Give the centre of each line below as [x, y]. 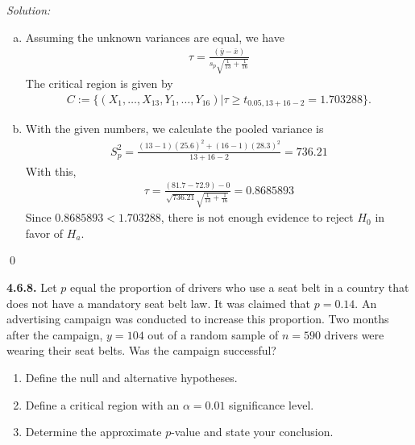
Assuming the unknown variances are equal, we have [155, 37]
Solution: [29, 10]
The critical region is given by [99, 83]
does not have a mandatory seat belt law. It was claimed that [159, 303]
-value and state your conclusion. [252, 432]
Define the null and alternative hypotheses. [131, 378]
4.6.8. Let [32, 287]
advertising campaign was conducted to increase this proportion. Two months [198, 319]
